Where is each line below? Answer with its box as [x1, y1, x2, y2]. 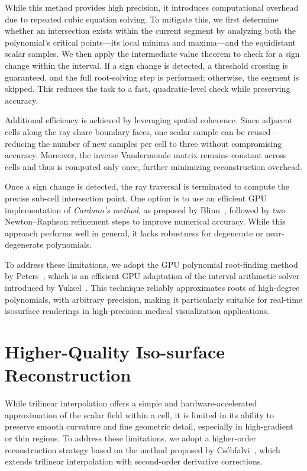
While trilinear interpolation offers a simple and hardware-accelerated [5, 397, 257, 409]
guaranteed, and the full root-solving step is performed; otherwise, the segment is [5, 71, 299, 83]
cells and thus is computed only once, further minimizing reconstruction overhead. [5, 160, 302, 172]
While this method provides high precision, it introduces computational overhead [5, 1, 299, 13]
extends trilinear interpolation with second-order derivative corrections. [5, 455, 263, 467]
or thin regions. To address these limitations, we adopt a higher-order [5, 431, 257, 444]
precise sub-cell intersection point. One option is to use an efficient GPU [5, 191, 267, 204]
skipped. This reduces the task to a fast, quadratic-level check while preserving [5, 82, 290, 95]
